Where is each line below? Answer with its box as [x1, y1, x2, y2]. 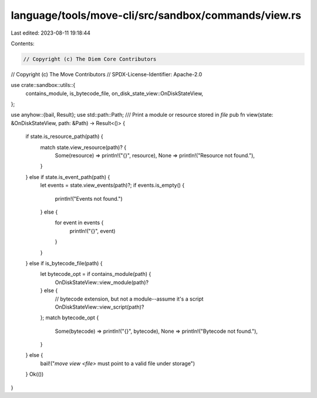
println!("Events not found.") [55, 195, 123, 202]
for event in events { [55, 219, 104, 226]
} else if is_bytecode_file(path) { [25, 259, 103, 267]
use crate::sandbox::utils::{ [11, 82, 76, 89]
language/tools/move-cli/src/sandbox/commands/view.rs [11, 9, 302, 22]
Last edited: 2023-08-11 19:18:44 [11, 29, 91, 36]
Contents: [11, 40, 35, 47]
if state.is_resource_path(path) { [25, 133, 103, 140]
